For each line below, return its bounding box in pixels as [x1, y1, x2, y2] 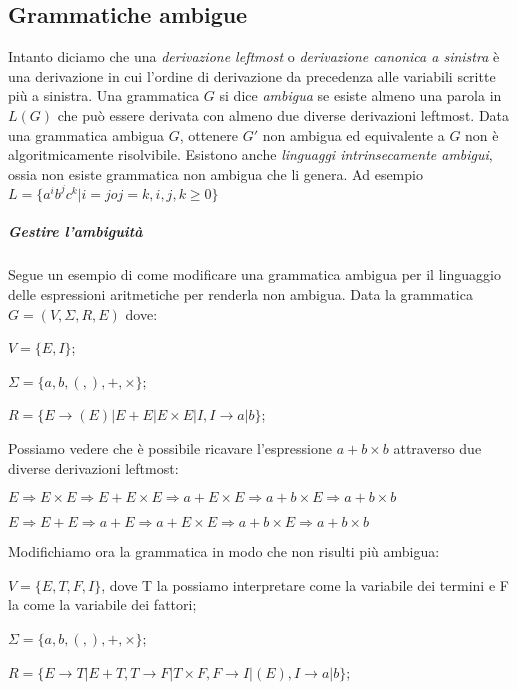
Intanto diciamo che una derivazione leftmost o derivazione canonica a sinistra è [8, 46, 500, 67]
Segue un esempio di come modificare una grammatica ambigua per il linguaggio [8, 264, 501, 285]
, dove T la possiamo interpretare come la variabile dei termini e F [101, 574, 509, 595]
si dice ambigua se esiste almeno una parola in [219, 85, 502, 106]
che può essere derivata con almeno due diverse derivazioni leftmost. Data [57, 104, 510, 125]
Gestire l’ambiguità [8, 221, 143, 242]
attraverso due [393, 437, 482, 458]
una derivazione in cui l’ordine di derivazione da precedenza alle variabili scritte [8, 65, 496, 86]
